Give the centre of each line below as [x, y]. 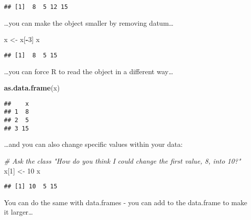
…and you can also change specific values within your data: [94, 144]
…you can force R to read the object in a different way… [89, 71]
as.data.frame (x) [32, 88]
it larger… [19, 212]
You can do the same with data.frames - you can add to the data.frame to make [126, 202]
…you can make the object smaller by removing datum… [89, 22]
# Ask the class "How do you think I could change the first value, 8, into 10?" [123, 160]
